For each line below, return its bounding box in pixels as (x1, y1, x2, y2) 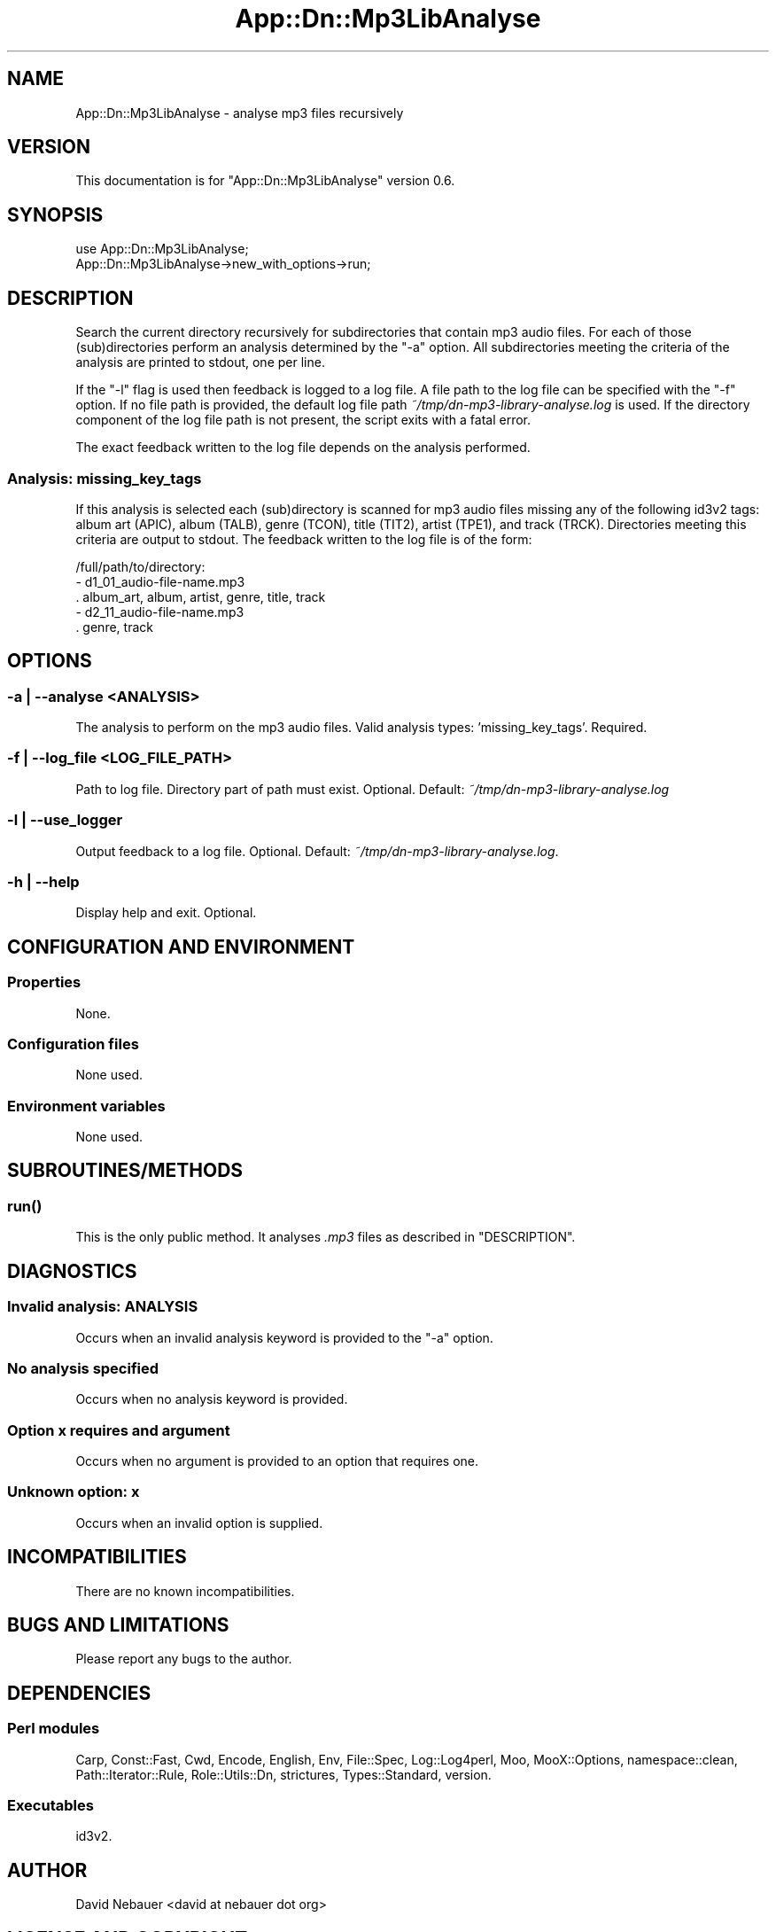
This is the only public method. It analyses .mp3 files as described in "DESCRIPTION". (75, 1229, 576, 1245)
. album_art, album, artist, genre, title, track (75, 588, 326, 604)
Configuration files (7, 1034, 139, 1053)
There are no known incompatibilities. (75, 1583, 295, 1599)
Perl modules (7, 1719, 100, 1738)
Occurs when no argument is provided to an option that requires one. (75, 1453, 479, 1468)
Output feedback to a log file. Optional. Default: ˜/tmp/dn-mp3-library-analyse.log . (75, 843, 559, 859)
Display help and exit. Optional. (75, 905, 257, 921)
